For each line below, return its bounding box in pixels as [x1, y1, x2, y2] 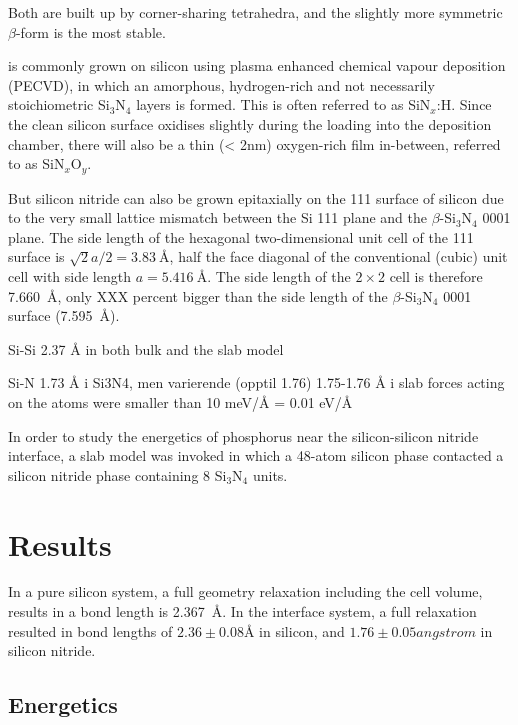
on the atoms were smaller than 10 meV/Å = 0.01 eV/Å [8, 391, 353, 412]
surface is [8, 246, 65, 267]
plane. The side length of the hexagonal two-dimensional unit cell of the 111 [8, 226, 474, 247]
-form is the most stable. [15, 21, 166, 42]
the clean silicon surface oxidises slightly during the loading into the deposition [8, 113, 492, 134]
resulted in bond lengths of [8, 620, 173, 641]
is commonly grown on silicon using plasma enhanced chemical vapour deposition [8, 55, 506, 76]
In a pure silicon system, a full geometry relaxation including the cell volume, [8, 581, 483, 602]
